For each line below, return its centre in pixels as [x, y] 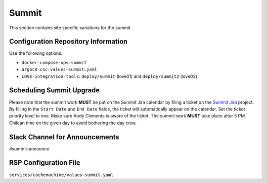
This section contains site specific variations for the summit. [70, 28]
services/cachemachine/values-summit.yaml [61, 175]
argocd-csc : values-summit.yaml [59, 70]
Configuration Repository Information [68, 42]
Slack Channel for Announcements [64, 137]
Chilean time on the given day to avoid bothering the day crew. [73, 123]
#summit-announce [29, 148]
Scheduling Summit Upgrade [54, 91]
